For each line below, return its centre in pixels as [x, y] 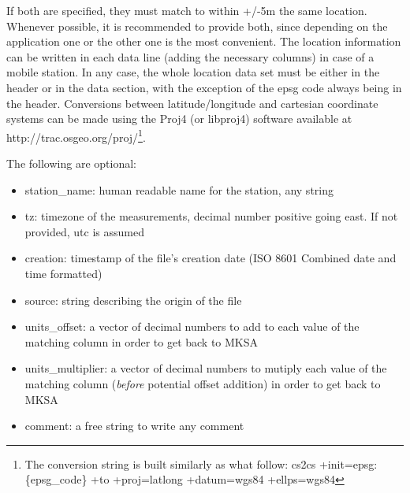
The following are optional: [71, 163]
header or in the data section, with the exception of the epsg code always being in [204, 87]
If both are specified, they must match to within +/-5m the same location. [187, 10]
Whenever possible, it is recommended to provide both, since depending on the [197, 26]
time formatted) [63, 273]
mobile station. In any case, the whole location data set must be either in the [193, 72]
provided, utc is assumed [84, 231]
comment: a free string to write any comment [134, 426]
